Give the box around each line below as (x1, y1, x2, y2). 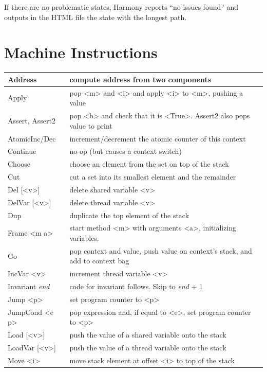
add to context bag (69, 255, 129, 266)
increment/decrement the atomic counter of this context (69, 133, 246, 144)
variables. (69, 233, 99, 243)
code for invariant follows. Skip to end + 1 (69, 281, 203, 292)
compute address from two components (69, 74, 212, 84)
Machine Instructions (4, 42, 158, 63)
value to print (69, 120, 112, 131)
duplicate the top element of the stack (69, 209, 189, 220)
